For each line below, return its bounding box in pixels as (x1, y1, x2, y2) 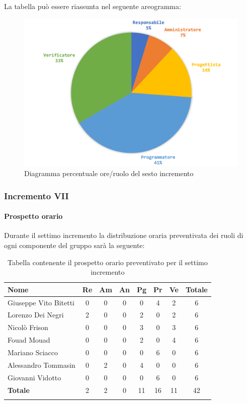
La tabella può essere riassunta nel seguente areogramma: (4, 1, 181, 11)
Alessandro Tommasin (8, 359, 75, 370)
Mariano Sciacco (8, 347, 58, 357)
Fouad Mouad (8, 335, 50, 345)
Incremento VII (4, 189, 69, 202)
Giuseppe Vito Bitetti (8, 297, 74, 307)
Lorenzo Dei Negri (8, 309, 64, 320)
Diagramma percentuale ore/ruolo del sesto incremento (24, 168, 194, 179)
